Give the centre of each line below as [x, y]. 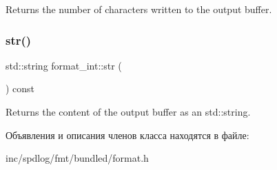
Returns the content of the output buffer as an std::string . [128, 111]
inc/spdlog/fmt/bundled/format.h [77, 158]
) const [20, 88]
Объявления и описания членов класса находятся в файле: [127, 135]
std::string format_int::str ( [64, 65]
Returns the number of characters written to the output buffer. [139, 9]
